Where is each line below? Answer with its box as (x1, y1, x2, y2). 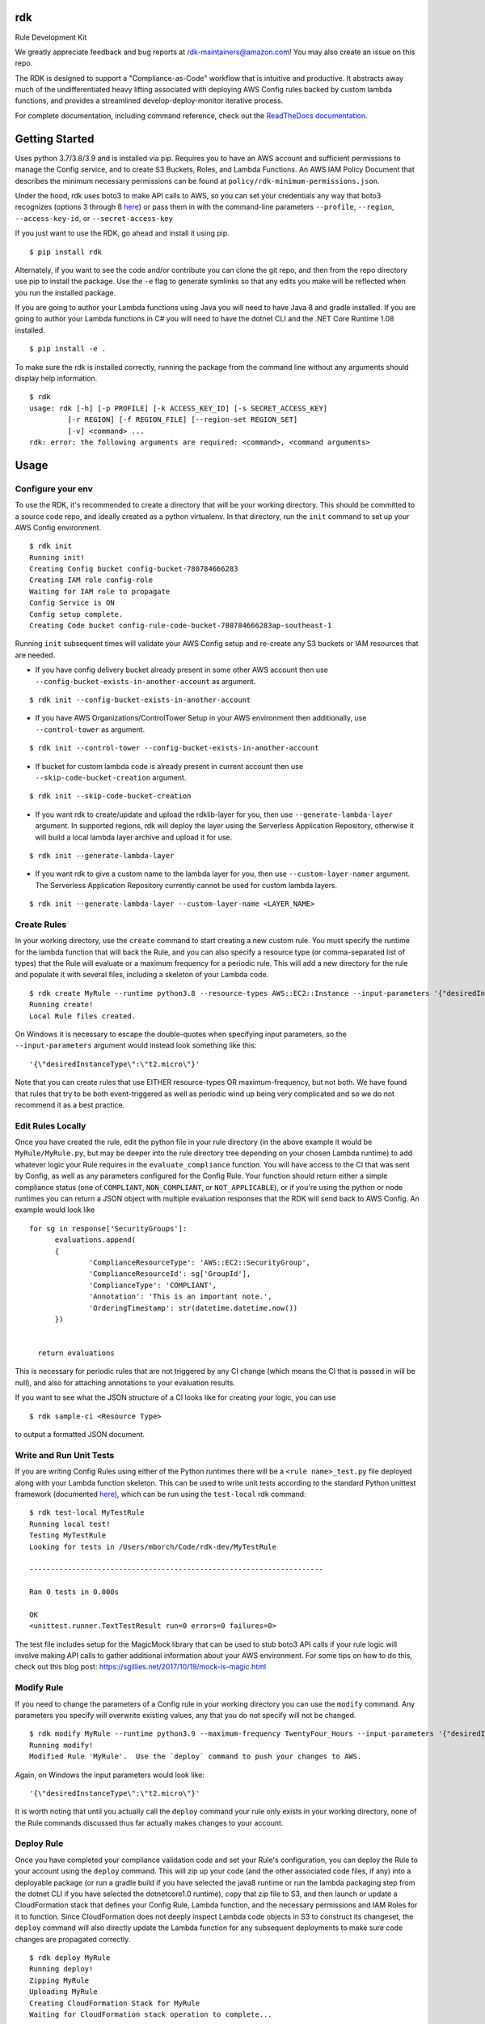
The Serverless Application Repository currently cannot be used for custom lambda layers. (35, 880, 338, 890)
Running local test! (29, 1519, 111, 1529)
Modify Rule (15, 1682, 64, 1694)
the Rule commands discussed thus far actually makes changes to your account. (15, 1818, 284, 1827)
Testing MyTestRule (29, 1531, 107, 1540)
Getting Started (15, 132, 95, 146)
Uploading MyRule (29, 1988, 98, 1996)
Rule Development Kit (15, 32, 87, 42)
